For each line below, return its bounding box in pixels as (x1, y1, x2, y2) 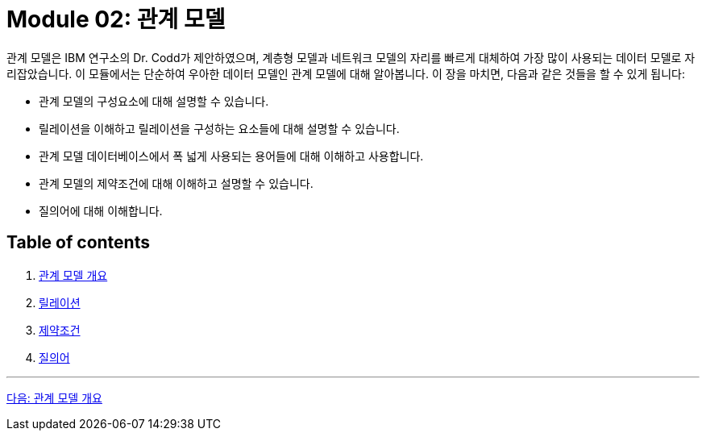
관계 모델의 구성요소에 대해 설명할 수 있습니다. (39, 94, 269, 108)
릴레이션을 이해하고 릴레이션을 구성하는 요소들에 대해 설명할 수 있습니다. (39, 121, 400, 135)
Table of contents (6, 232, 150, 253)
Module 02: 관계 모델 (6, 6, 226, 33)
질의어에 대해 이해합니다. (39, 203, 163, 218)
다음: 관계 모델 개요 (6, 390, 102, 405)
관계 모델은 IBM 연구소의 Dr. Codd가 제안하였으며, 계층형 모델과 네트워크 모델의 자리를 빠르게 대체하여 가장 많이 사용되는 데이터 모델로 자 (6, 50, 696, 65)
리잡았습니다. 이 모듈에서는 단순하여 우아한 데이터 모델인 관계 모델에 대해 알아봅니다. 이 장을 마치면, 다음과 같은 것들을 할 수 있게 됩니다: (6, 66, 685, 81)
